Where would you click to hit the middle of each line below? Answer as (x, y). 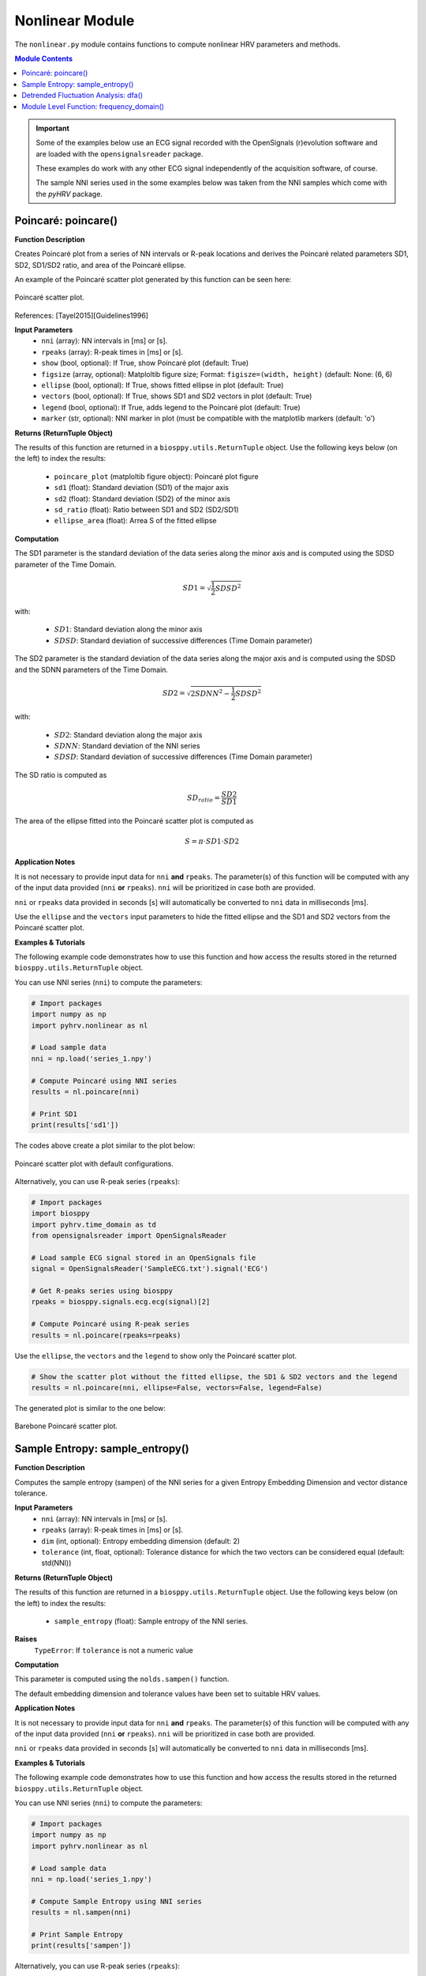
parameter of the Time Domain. (65, 564)
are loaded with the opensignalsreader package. (120, 153)
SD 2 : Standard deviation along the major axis (128, 734)
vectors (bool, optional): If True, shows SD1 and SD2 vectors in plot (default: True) (177, 396)
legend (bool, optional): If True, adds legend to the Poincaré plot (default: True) (171, 407)
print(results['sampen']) (81, 1946)
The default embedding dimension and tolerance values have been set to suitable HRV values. (168, 1693)
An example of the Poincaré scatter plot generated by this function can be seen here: (153, 279)
